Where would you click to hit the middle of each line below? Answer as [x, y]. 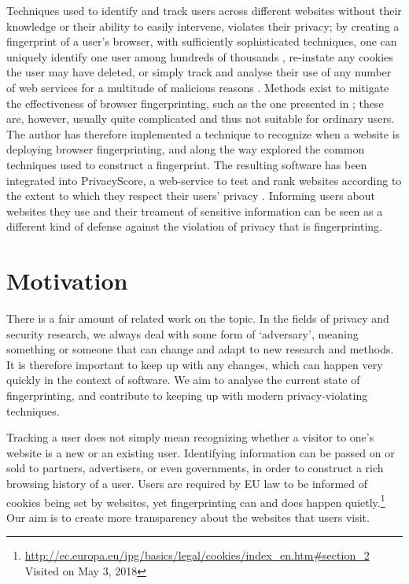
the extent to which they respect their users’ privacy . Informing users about [191, 196]
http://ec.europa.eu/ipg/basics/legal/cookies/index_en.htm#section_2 [197, 555]
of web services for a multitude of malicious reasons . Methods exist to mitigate [198, 87]
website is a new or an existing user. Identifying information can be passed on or [201, 452]
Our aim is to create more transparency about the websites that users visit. [188, 517]
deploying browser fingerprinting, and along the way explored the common [186, 149]
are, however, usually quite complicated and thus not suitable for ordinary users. [201, 118]
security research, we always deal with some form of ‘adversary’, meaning [182, 333]
